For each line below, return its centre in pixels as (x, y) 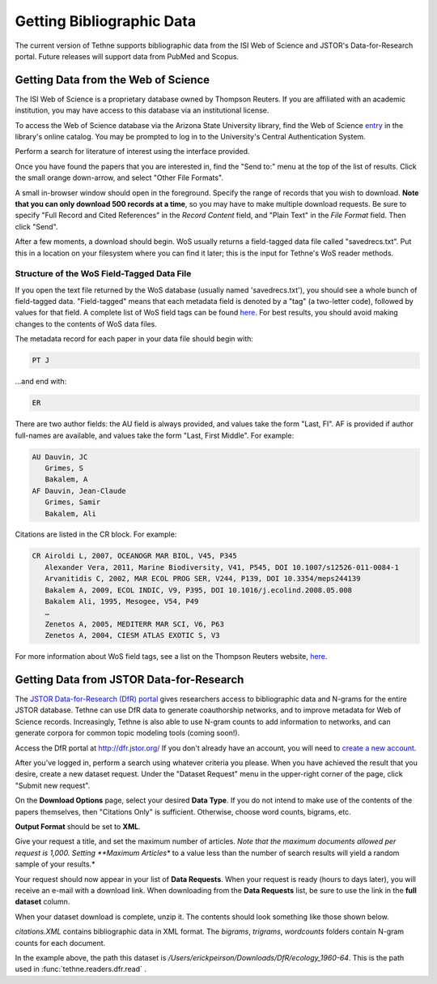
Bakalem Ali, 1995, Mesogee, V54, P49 (122, 601)
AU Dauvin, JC (60, 457)
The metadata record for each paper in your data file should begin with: (134, 339)
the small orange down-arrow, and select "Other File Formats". (119, 178)
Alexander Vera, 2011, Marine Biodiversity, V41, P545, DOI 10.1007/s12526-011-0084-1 (222, 567)
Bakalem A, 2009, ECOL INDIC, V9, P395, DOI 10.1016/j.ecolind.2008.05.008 (198, 590)
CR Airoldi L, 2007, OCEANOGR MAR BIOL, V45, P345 (135, 556)
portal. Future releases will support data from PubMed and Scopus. (127, 56)
